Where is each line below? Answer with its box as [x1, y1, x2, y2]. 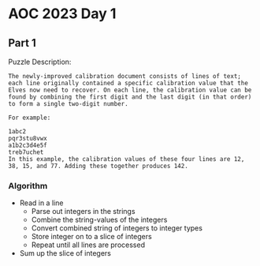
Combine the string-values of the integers [31, 215, 168, 225]
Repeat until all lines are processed [31, 240, 146, 249]
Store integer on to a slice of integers [31, 232, 152, 242]
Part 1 [8, 36, 37, 50]
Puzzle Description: [8, 57, 72, 66]
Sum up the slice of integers [19, 249, 112, 258]
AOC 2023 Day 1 [8, 5, 117, 23]
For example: [8, 114, 51, 122]
